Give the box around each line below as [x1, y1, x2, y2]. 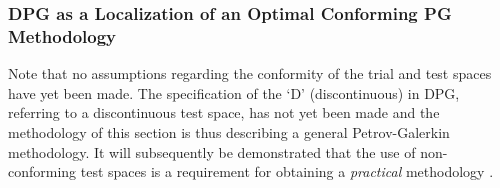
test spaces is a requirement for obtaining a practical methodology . [80, 161, 494, 182]
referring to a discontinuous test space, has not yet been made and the [8, 102, 440, 123]
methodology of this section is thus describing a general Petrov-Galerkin [8, 121, 450, 142]
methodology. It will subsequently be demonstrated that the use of [8, 141, 416, 162]
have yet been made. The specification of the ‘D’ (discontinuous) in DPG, [8, 82, 460, 103]
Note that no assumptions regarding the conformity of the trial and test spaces [8, 63, 492, 84]
